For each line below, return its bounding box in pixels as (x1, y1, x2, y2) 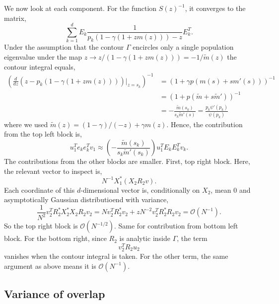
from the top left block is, (4, 129, 82, 139)
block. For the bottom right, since (4, 233, 107, 243)
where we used (4, 119, 48, 129)
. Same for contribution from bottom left (114, 221, 238, 231)
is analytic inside (119, 233, 170, 243)
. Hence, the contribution (166, 119, 243, 129)
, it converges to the (185, 3, 246, 13)
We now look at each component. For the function (4, 3, 157, 13)
